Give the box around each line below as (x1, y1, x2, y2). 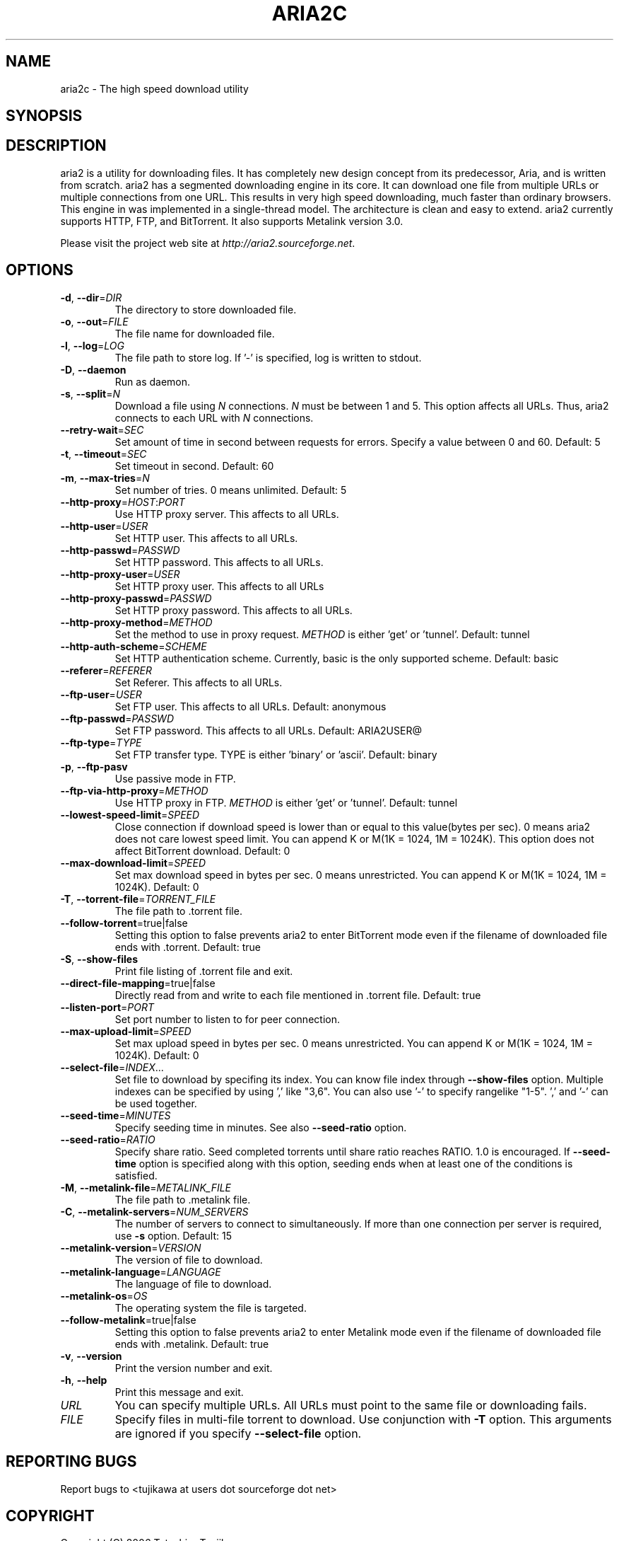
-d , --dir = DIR (60, 291, 122, 304)
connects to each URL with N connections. (114, 411, 314, 424)
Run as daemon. (114, 375, 191, 388)
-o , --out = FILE (60, 315, 129, 328)
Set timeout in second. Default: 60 (114, 459, 274, 472)
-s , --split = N (60, 387, 121, 400)
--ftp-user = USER (60, 688, 142, 700)
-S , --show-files (60, 952, 138, 965)
